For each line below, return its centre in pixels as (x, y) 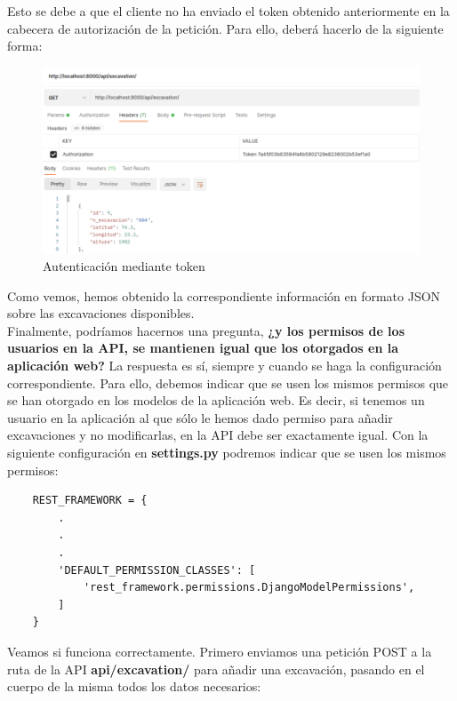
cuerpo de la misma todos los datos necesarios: (134, 686)
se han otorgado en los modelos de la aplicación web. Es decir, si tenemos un (216, 400)
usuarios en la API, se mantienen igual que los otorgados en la (203, 348)
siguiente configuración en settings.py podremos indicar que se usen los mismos (227, 453)
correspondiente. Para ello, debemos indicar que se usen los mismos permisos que (228, 382)
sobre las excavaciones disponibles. (101, 313)
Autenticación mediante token (124, 266)
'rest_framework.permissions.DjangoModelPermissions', (249, 588)
